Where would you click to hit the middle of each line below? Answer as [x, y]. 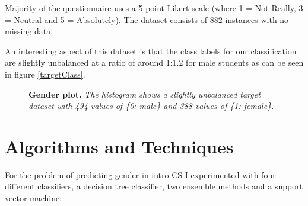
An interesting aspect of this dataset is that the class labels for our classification [151, 51]
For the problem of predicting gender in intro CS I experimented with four [140, 174]
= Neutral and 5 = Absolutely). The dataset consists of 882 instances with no [147, 19]
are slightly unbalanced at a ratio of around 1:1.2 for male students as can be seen [154, 62]
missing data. [29, 31]
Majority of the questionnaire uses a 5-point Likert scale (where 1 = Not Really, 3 [154, 8]
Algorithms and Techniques [119, 146]
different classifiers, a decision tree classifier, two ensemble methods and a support [154, 186]
